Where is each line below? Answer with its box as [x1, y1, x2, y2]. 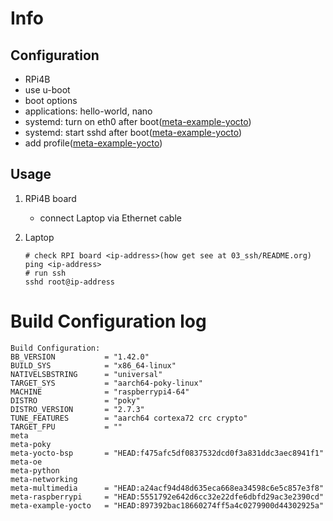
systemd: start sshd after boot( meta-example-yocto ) [24, 127, 243, 138]
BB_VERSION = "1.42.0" [10, 352, 150, 362]
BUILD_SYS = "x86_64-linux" [10, 360, 177, 371]
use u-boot [24, 84, 71, 96]
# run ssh [24, 268, 67, 278]
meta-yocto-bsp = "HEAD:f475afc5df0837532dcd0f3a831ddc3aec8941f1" [10, 448, 325, 458]
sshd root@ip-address [24, 277, 115, 287]
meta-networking [10, 474, 78, 484]
